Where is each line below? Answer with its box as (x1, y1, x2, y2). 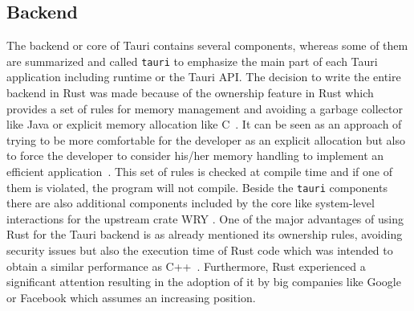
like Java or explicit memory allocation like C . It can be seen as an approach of (6, 116, 402, 133)
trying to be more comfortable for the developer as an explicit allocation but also (6, 131, 405, 148)
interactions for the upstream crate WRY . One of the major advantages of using (6, 210, 404, 227)
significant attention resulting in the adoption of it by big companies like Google (6, 273, 401, 290)
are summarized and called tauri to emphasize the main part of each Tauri (6, 52, 378, 69)
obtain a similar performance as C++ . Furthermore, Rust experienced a (6, 257, 366, 274)
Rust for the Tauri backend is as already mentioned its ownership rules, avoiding (6, 226, 403, 243)
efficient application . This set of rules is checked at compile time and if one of (6, 163, 392, 180)
